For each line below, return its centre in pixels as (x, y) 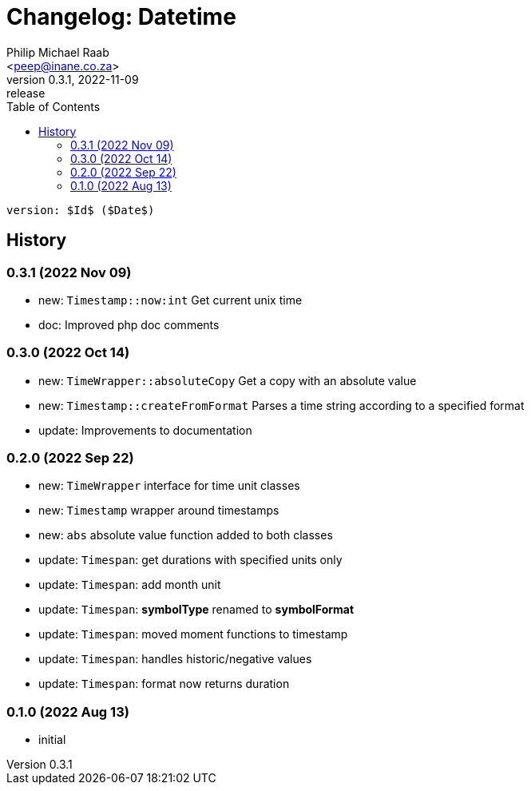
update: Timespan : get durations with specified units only (190, 560)
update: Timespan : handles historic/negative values (175, 659)
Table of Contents (53, 106)
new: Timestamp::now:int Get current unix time (170, 300)
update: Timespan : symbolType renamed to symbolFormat (196, 610)
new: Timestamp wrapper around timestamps (159, 511)
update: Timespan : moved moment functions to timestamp (193, 634)
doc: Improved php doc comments (129, 324)
